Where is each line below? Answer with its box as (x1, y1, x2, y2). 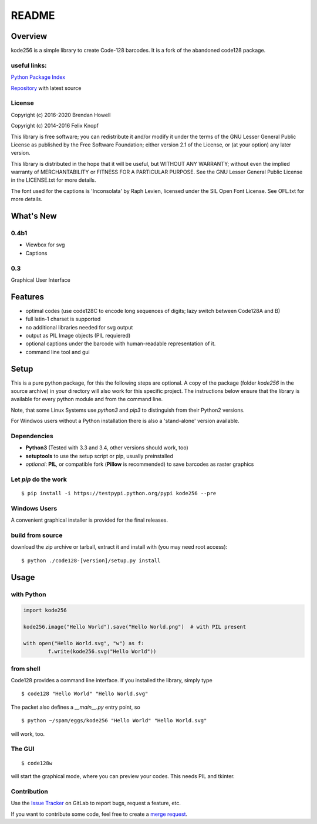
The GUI (11, 745, 35, 753)
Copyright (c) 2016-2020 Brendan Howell (11, 111, 111, 118)
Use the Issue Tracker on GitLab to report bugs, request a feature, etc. (11, 800, 181, 807)
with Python (11, 590, 46, 598)
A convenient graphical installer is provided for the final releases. (11, 516, 168, 523)
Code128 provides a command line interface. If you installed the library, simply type (11, 677, 213, 684)
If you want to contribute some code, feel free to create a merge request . (11, 810, 188, 818)
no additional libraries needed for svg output (25, 323, 133, 331)
